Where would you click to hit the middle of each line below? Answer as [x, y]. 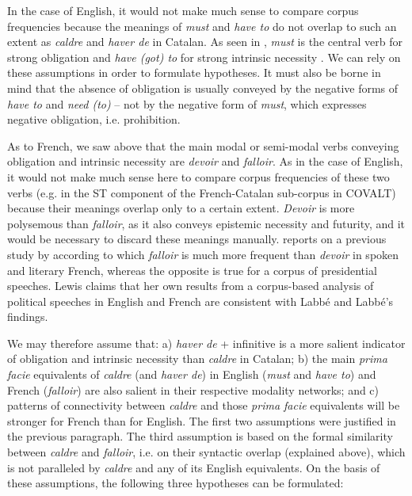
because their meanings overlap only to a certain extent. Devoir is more [181, 208]
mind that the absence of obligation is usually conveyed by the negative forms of [203, 88]
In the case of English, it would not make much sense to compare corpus [183, 10]
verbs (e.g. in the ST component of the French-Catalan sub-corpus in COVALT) [202, 192]
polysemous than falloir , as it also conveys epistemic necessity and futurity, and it [206, 223]
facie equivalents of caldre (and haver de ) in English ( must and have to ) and [192, 374]
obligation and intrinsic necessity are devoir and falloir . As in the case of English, [205, 161]
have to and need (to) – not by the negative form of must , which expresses [187, 103]
